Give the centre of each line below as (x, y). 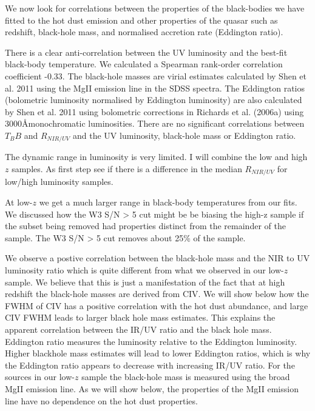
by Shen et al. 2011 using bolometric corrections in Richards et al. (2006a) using (154, 111)
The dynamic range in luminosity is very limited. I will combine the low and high (156, 157)
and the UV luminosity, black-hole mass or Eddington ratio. (184, 135)
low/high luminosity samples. (59, 182)
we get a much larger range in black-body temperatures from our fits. (168, 202)
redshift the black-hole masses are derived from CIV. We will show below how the (157, 294)
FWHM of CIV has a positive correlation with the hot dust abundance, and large (157, 305)
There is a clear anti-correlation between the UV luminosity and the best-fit (146, 52)
